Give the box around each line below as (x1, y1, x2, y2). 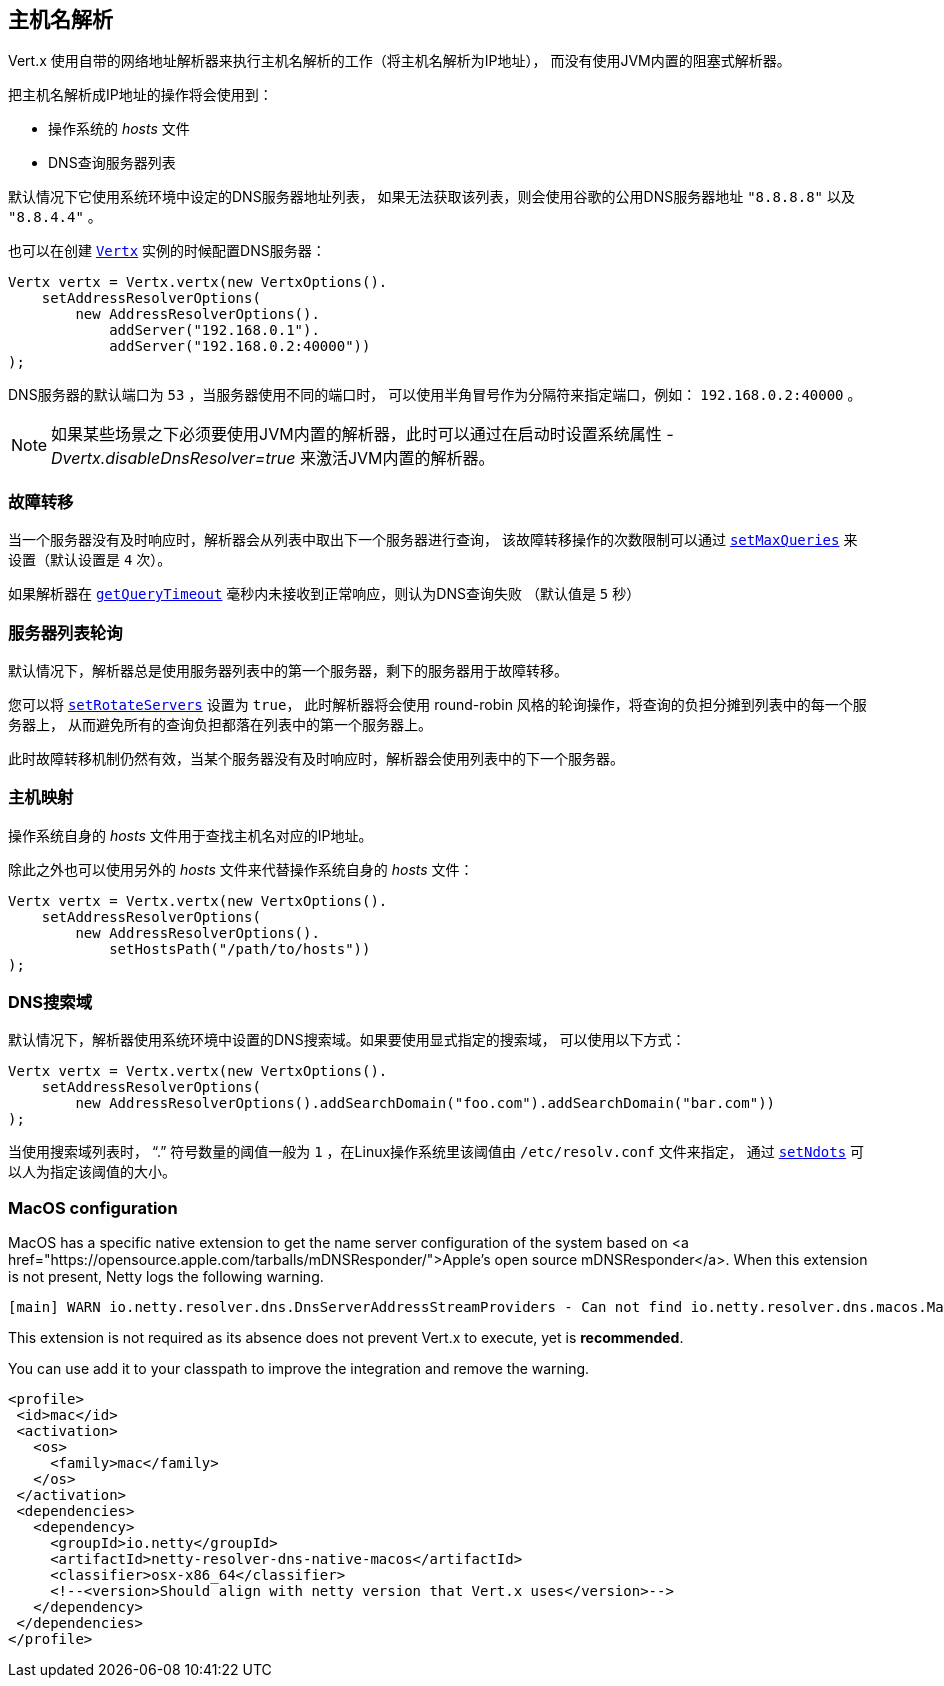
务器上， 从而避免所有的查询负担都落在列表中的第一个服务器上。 (8, 715, 432, 733)
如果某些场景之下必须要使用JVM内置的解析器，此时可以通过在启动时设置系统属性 (51, 424, 662, 445)
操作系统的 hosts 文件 (48, 120, 190, 138)
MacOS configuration (8, 1197, 178, 1218)
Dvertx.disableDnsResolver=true (51, 448, 296, 469)
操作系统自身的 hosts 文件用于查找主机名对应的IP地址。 (8, 826, 373, 844)
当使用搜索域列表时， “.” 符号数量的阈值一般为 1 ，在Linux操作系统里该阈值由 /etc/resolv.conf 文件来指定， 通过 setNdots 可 (8, 1143, 865, 1161)
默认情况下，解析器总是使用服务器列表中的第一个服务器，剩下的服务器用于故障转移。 (8, 661, 568, 679)
